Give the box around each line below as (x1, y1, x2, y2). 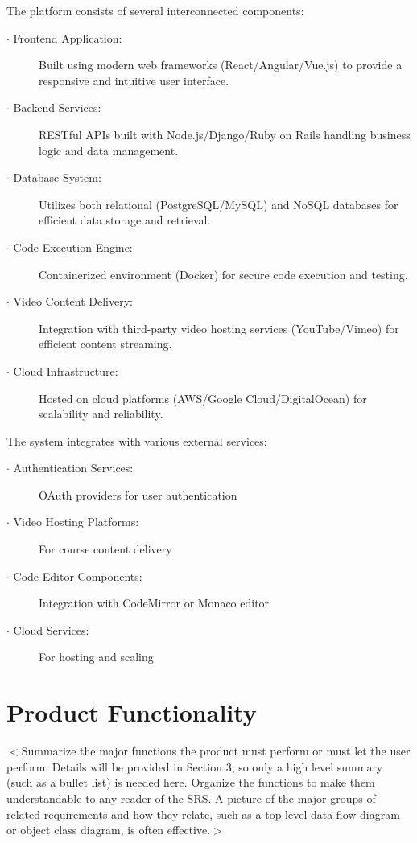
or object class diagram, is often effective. (6, 821, 211, 838)
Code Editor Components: (13, 567, 142, 584)
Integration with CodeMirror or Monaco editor (39, 594, 270, 611)
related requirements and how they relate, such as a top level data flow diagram (6, 805, 400, 822)
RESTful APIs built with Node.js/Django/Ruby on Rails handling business (39, 125, 411, 142)
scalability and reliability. (39, 405, 163, 422)
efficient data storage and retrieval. (39, 212, 211, 228)
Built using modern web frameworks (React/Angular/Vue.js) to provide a (39, 56, 403, 73)
